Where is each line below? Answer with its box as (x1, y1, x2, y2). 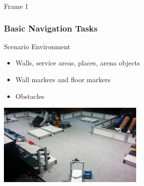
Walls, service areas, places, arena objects (15, 58, 140, 68)
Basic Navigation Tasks (4, 22, 97, 34)
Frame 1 (4, 1, 29, 11)
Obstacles (15, 91, 45, 101)
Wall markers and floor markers (15, 74, 111, 84)
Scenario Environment (4, 41, 71, 51)
